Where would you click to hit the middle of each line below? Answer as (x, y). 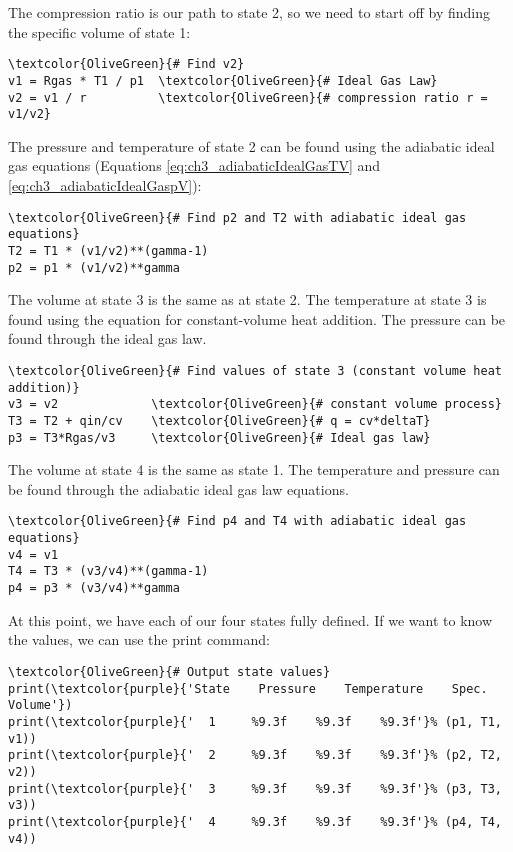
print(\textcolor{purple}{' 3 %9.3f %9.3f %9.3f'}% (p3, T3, (255, 788)
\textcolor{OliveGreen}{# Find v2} (126, 64)
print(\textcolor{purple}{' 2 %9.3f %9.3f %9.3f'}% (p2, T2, (255, 755)
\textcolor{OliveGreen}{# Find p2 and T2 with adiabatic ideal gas (237, 217)
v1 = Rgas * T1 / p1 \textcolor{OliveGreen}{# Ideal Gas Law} (223, 80)
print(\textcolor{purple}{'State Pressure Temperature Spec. (248, 688)
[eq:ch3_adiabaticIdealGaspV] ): (105, 185)
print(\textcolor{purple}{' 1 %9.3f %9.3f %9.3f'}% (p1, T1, (255, 721)
